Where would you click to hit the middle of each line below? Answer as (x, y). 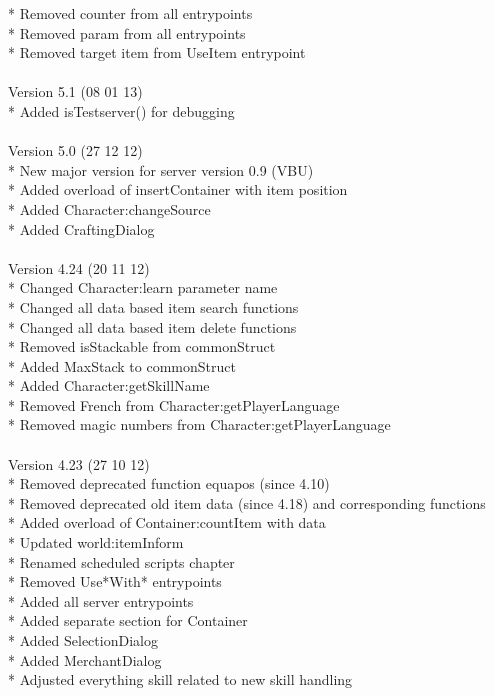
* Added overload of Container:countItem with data (167, 522)
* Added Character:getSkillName (109, 385)
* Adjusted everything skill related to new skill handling (180, 679)
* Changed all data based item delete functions (152, 326)
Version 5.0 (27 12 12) (75, 150)
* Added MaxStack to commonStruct (122, 365)
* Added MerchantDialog (85, 659)
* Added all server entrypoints (101, 600)
